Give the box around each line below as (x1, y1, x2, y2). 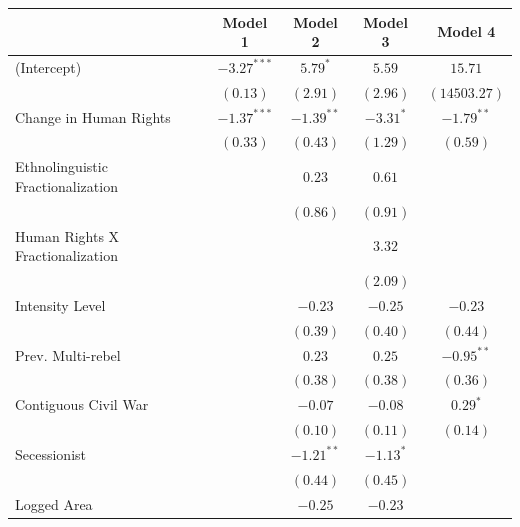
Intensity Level (15, 294, 106, 315)
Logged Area (15, 493, 93, 514)
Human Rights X (15, 225, 120, 246)
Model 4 (437, 21, 496, 42)
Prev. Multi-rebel (15, 344, 121, 365)
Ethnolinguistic (15, 156, 108, 177)
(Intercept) (15, 56, 82, 77)
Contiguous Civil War (15, 394, 149, 415)
